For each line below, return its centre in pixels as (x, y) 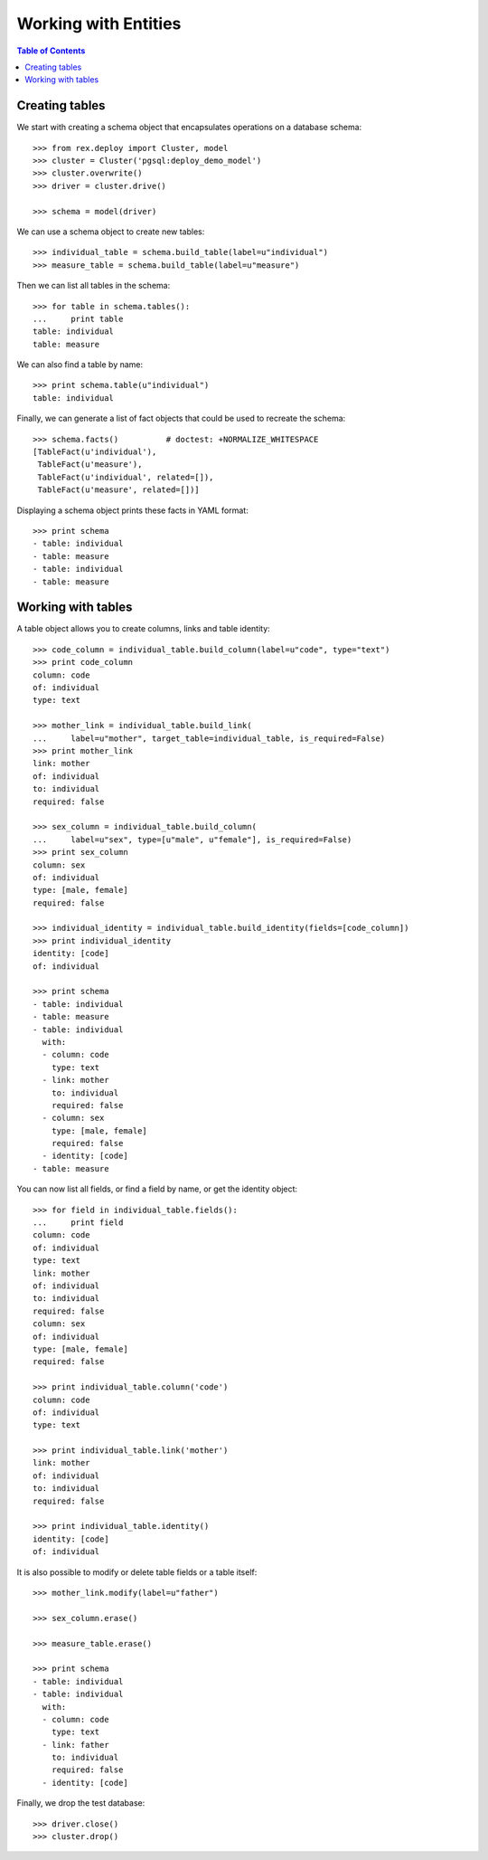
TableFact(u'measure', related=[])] (119, 490)
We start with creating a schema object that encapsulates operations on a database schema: (189, 128)
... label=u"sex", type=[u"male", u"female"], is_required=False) (192, 840)
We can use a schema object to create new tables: (111, 232)
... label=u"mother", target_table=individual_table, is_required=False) (209, 738)
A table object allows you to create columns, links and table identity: (143, 629)
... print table (78, 318)
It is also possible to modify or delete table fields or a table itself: (137, 1572)
